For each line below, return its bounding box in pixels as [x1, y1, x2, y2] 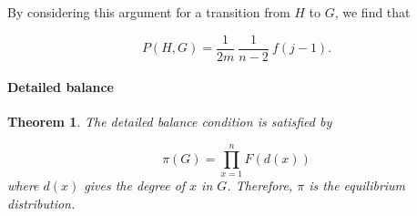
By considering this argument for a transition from [7, 3, 290, 21]
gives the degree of [84, 176, 186, 195]
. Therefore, [227, 176, 293, 195]
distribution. [7, 193, 76, 212]
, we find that [334, 3, 411, 21]
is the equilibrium [309, 176, 406, 195]
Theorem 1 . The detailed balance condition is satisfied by [7, 112, 332, 131]
